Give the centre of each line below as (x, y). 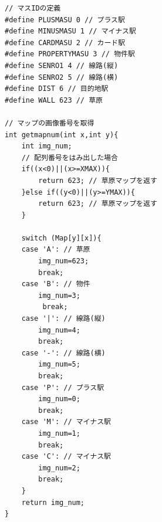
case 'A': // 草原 (56, 250)
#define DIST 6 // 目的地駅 (57, 89)
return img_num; (53, 502)
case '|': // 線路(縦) (63, 319)
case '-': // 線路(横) (63, 353)
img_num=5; (59, 365)
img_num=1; (59, 433)
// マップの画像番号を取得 (50, 123)
